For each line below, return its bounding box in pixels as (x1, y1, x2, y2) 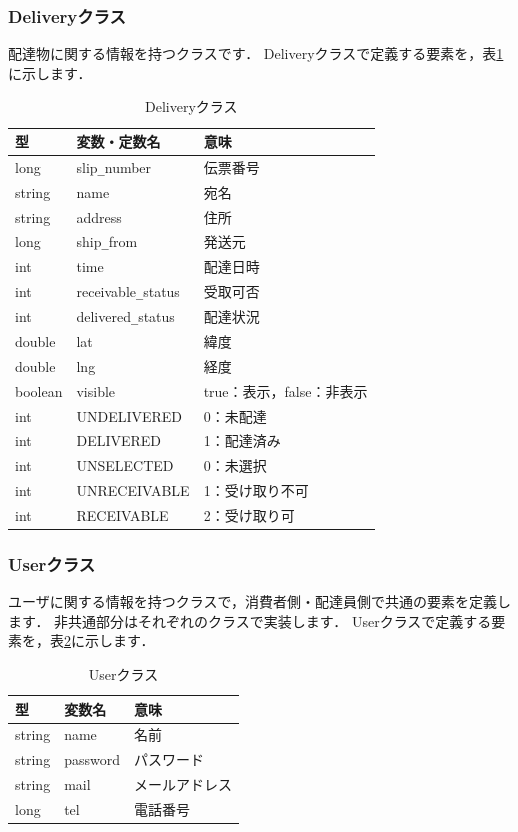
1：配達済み (203, 430, 281, 451)
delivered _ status (76, 306, 175, 327)
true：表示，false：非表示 (203, 380, 368, 401)
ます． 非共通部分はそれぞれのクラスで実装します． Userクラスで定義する (8, 610, 492, 631)
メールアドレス (133, 774, 232, 795)
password (64, 749, 120, 770)
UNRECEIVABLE (76, 480, 190, 501)
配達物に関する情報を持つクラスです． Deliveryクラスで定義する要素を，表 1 (8, 43, 504, 64)
